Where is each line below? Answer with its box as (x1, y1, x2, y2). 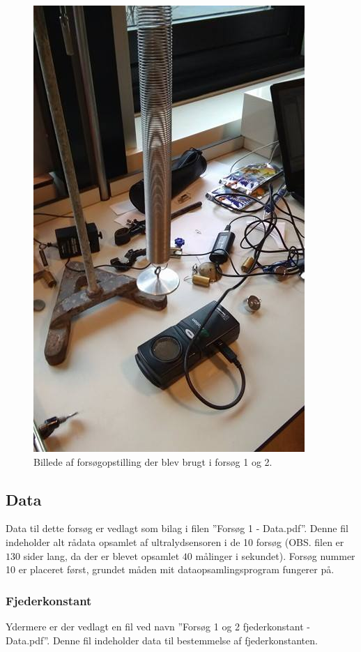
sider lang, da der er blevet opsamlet (23, 548, 180, 563)
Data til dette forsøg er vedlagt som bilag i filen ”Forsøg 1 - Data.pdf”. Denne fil (6, 521, 348, 536)
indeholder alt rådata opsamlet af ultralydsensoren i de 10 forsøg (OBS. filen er (6, 534, 344, 549)
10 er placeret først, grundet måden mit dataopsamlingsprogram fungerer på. (6, 562, 335, 577)
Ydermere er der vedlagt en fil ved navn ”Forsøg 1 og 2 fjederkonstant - (6, 619, 310, 633)
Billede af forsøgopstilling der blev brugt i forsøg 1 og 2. (33, 454, 272, 469)
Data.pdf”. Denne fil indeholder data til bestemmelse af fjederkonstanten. (6, 632, 318, 647)
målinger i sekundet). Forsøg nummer (195, 548, 355, 563)
